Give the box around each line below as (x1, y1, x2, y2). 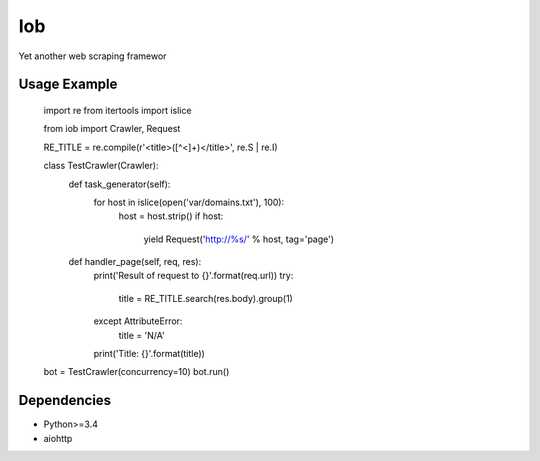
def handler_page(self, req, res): (68, 256, 202, 268)
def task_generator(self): (68, 178, 171, 190)
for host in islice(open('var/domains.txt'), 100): (93, 196, 285, 208)
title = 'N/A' (118, 329, 165, 341)
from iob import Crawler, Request (43, 123, 181, 135)
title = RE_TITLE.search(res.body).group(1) (118, 292, 294, 304)
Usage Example (18, 76, 118, 93)
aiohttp (43, 432, 73, 444)
